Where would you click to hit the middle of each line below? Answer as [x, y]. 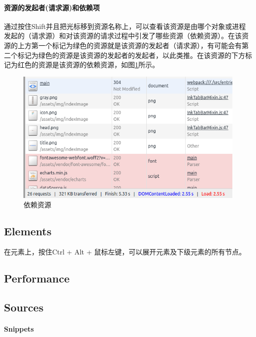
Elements [28, 231]
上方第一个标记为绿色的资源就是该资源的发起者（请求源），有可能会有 [129, 45]
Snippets [19, 328]
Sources [24, 307]
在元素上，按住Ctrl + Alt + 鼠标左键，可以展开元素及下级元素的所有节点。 [125, 251]
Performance [37, 278]
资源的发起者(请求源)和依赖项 [52, 7]
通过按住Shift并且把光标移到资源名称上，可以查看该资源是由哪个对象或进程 [125, 26]
